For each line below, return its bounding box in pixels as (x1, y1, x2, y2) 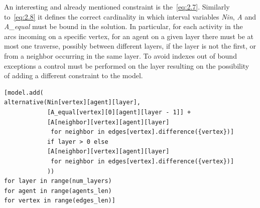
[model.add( (4, 89, 44, 96)
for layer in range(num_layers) (4, 177, 112, 185)
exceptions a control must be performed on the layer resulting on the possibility (4, 60, 249, 71)
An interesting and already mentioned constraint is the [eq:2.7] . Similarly (4, 2, 230, 12)
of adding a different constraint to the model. (4, 70, 143, 81)
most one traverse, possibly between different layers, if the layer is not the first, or (4, 41, 256, 51)
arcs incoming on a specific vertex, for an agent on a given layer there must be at (4, 31, 253, 41)
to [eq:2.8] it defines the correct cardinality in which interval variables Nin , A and (4, 11, 256, 22)
